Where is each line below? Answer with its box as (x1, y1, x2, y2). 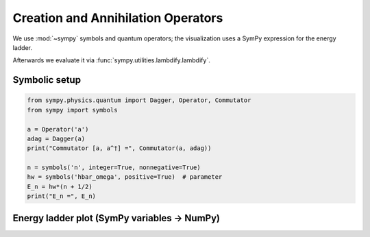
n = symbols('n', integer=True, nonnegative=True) (27, 164, 201, 171)
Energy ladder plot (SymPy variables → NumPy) (12, 212, 221, 224)
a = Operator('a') (27, 125, 89, 133)
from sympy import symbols (27, 106, 118, 114)
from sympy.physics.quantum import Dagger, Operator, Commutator (27, 97, 251, 104)
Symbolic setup (12, 74, 82, 86)
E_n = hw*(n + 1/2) (27, 182, 92, 190)
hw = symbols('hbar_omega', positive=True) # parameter (27, 173, 223, 181)
